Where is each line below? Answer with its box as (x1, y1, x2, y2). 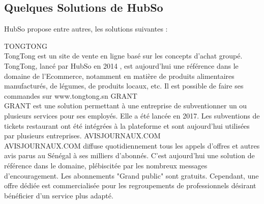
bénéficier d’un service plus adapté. (4, 190, 113, 200)
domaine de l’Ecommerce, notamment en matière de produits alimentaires (4, 70, 234, 81)
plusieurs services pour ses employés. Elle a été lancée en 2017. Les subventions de (4, 110, 260, 121)
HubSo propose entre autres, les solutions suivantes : (4, 23, 168, 34)
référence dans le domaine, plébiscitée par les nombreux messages (4, 160, 208, 170)
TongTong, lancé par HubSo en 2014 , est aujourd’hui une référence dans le (4, 60, 239, 71)
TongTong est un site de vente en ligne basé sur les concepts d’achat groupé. (4, 50, 243, 61)
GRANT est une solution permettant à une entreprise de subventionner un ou (4, 100, 247, 111)
